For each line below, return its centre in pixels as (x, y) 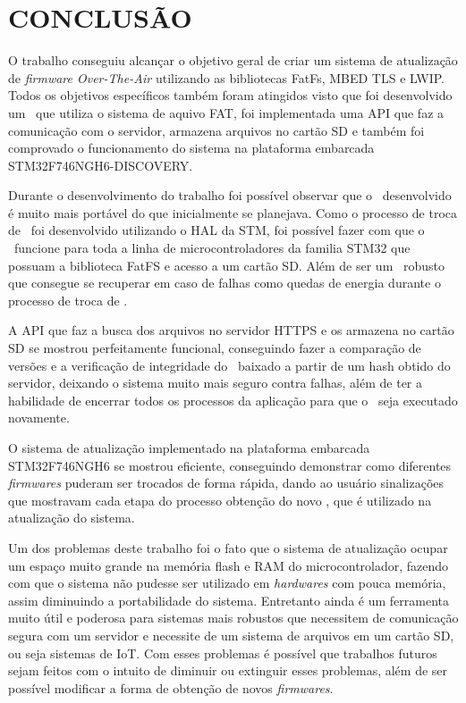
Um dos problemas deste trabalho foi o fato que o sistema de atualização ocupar (228, 547)
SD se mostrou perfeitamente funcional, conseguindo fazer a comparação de (215, 348)
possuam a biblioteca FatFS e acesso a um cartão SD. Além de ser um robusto (226, 265)
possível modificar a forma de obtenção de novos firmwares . (171, 687)
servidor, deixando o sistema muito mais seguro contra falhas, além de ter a (216, 383)
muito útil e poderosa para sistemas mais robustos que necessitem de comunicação (233, 618)
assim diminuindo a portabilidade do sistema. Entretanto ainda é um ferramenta (229, 600)
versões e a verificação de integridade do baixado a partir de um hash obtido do (229, 365)
